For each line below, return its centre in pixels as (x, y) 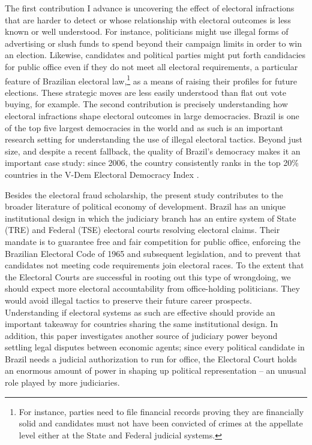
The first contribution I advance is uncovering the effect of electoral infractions (150, 8)
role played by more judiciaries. (62, 382)
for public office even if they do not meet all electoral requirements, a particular (151, 66)
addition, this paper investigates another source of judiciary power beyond (141, 335)
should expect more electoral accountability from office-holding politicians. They (152, 288)
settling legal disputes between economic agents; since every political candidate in (155, 347)
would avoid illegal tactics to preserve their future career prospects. (129, 300)
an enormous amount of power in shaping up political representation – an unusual (156, 370)
